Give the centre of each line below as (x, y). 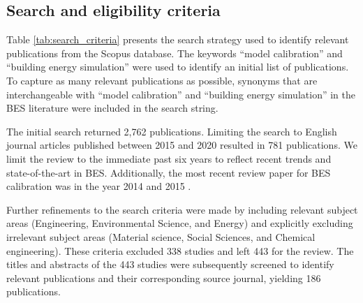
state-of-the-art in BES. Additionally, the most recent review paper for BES (169, 172)
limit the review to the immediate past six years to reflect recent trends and (169, 158)
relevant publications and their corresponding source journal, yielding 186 (164, 278)
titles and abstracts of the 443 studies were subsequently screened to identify (170, 264)
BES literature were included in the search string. (112, 108)
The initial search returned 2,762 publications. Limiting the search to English (172, 131)
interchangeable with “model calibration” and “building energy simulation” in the (181, 94)
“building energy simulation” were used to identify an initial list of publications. (178, 67)
